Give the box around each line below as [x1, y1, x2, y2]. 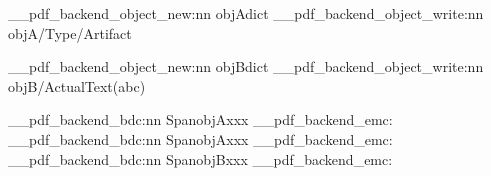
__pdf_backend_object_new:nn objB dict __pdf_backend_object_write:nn [8, 56, 484, 77]
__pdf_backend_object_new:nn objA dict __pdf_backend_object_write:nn [8, 3, 484, 23]
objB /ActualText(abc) [8, 75, 146, 96]
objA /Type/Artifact [8, 22, 132, 43]
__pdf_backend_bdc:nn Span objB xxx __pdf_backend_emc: [8, 148, 393, 169]
